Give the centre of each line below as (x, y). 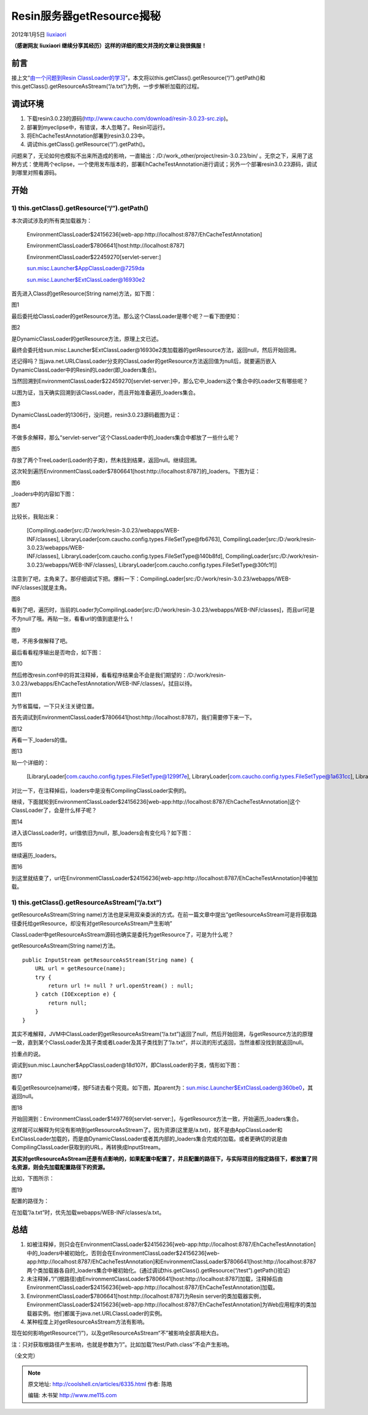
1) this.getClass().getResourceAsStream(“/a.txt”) (86, 902)
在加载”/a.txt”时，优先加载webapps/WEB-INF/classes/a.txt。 (88, 1212)
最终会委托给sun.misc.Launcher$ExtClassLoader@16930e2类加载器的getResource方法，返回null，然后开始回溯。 (155, 349)
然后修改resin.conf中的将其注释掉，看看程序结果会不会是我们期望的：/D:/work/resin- (119, 675)
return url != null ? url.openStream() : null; (121, 985)
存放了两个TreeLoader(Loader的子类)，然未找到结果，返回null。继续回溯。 (106, 460)
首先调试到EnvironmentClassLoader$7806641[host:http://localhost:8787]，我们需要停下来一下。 (133, 717)
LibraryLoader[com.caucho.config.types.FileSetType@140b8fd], (143, 556)
